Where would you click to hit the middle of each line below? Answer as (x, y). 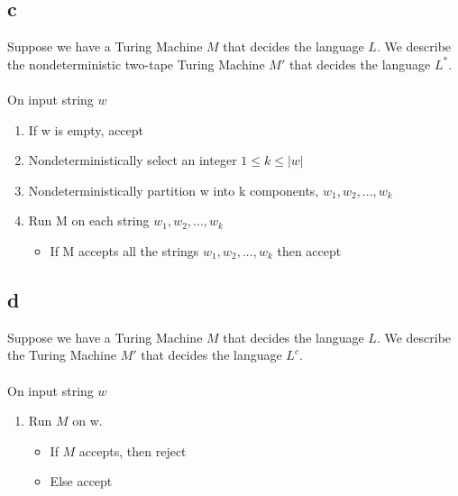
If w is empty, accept (86, 129)
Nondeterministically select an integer (133, 160)
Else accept (81, 481)
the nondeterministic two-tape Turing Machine (136, 64)
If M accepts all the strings (124, 250)
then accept (309, 250)
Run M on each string (89, 220)
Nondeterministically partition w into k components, (174, 190)
